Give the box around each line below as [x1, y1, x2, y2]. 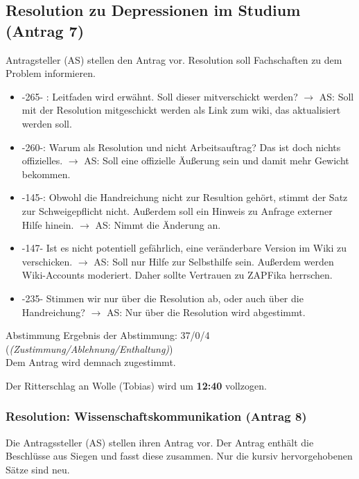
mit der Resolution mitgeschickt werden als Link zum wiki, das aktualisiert [21, 103, 341, 117]
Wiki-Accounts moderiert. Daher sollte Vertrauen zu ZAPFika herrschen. [21, 268, 333, 282]
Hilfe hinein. [21, 217, 74, 232]
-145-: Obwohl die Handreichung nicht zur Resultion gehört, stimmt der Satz [21, 190, 348, 204]
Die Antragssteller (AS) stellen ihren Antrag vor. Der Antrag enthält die [6, 435, 314, 449]
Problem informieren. [6, 66, 96, 80]
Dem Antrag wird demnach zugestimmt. [6, 355, 176, 369]
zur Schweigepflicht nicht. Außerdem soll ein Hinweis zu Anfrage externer [21, 203, 333, 218]
